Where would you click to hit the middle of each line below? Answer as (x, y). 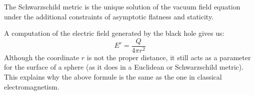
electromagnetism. (32, 86)
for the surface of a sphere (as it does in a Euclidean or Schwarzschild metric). (124, 67)
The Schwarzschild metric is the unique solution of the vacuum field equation (122, 6)
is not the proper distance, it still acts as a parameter (169, 57)
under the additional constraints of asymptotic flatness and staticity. (109, 16)
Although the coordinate (42, 57)
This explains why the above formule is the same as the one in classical (113, 77)
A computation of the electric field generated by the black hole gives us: (114, 33)
